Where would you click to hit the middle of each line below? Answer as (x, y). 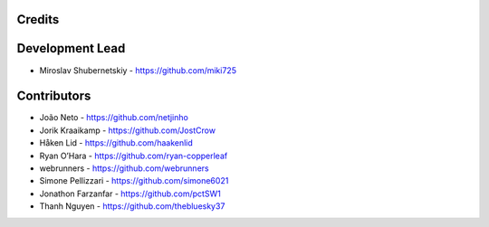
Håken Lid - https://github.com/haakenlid (116, 143)
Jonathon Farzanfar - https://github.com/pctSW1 (130, 194)
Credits (38, 19)
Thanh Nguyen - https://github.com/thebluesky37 (132, 206)
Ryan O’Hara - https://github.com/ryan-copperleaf (134, 156)
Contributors (54, 96)
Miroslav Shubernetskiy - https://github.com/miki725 (138, 70)
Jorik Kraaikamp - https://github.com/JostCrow (128, 130)
